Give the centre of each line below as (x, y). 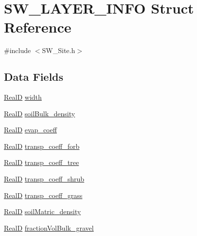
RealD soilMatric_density (43, 211)
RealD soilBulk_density (40, 113)
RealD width (23, 97)
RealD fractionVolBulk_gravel (49, 227)
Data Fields (34, 77)
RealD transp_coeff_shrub (44, 179)
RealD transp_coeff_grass (43, 195)
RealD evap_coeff (30, 130)
